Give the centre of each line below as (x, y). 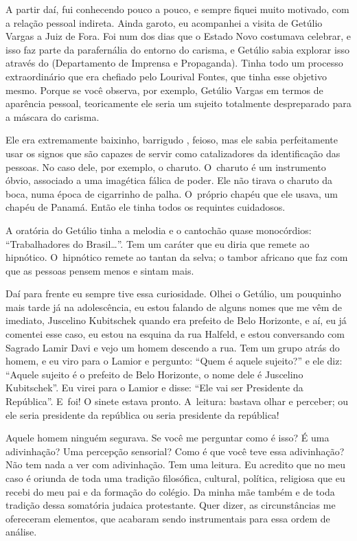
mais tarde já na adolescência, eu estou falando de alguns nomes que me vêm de (174, 307)
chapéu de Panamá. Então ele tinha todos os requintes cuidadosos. (146, 207)
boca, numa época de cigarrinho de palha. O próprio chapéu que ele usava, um (172, 193)
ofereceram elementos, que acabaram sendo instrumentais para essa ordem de (168, 518)
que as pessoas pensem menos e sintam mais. (100, 270)
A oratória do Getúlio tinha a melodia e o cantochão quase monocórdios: (159, 230)
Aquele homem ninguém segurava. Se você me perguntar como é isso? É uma (168, 438)
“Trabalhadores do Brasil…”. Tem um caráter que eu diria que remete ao (158, 243)
